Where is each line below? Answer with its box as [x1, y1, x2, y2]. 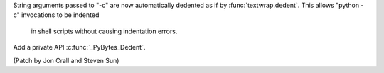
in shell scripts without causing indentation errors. [31, 27, 178, 35]
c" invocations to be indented [13, 11, 100, 19]
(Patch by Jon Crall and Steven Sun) [13, 56, 119, 64]
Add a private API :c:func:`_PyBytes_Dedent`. [13, 43, 146, 52]
